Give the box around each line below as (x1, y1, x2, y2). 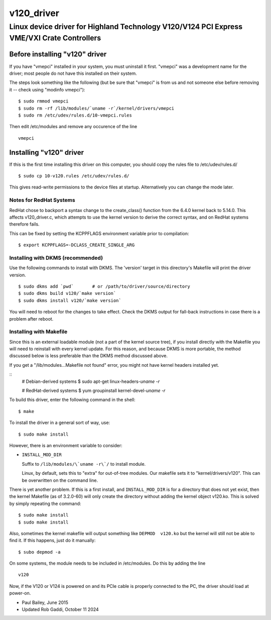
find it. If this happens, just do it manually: (9, 538, 96, 544)
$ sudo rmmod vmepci (18, 98, 69, 104)
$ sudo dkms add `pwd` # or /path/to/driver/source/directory (18, 284, 190, 289)
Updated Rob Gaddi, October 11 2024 (22, 606, 99, 612)
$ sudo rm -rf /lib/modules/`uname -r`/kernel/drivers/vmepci (18, 106, 175, 111)
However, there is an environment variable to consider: (9, 443, 122, 448)
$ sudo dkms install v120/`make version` (18, 297, 121, 303)
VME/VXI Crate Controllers (9, 33, 101, 43)
